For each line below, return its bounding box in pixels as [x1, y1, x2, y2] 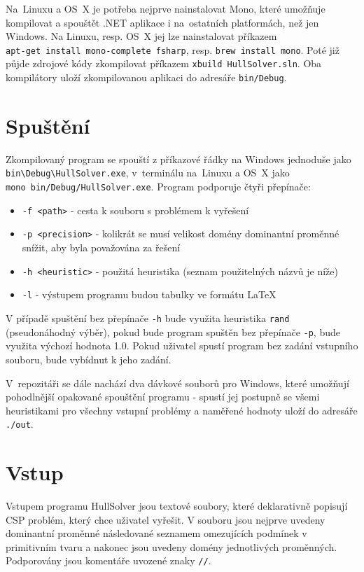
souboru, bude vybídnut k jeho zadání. [6, 351, 171, 366]
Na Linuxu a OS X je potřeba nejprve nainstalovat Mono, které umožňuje [6, 1, 325, 15]
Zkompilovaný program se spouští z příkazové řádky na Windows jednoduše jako [6, 151, 351, 166]
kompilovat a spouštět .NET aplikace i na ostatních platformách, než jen [6, 15, 319, 29]
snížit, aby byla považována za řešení [22, 240, 181, 255]
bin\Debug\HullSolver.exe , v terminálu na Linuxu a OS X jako [6, 165, 290, 180]
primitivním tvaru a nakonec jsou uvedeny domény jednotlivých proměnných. [6, 539, 337, 554]
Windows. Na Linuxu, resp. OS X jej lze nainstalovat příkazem [6, 29, 277, 43]
